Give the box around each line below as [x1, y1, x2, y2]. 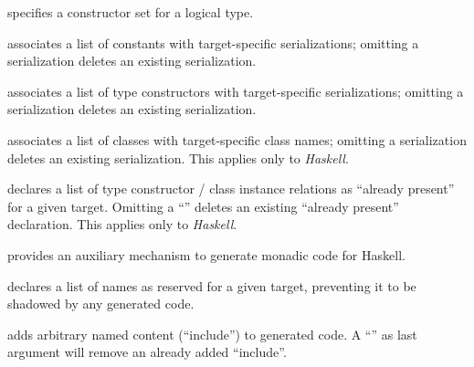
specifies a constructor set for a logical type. [7, 3, 254, 21]
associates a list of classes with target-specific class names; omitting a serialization [7, 130, 467, 149]
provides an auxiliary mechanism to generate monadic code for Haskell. [7, 245, 406, 264]
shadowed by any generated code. [7, 294, 195, 313]
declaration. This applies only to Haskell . [7, 215, 237, 234]
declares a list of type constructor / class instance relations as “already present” [7, 179, 455, 198]
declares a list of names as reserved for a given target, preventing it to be [7, 276, 416, 295]
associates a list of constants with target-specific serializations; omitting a [7, 33, 419, 52]
